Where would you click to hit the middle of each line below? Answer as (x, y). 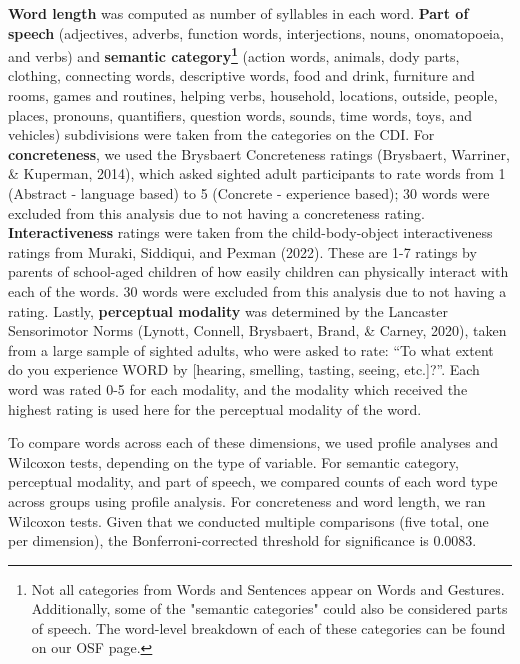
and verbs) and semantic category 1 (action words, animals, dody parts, (234, 54)
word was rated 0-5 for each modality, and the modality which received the (238, 388)
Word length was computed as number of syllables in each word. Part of (238, 13)
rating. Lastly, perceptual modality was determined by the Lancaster (228, 310)
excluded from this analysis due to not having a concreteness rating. (217, 212)
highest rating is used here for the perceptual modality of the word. (215, 408)
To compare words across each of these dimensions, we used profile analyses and (253, 442)
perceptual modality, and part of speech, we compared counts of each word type (253, 481)
